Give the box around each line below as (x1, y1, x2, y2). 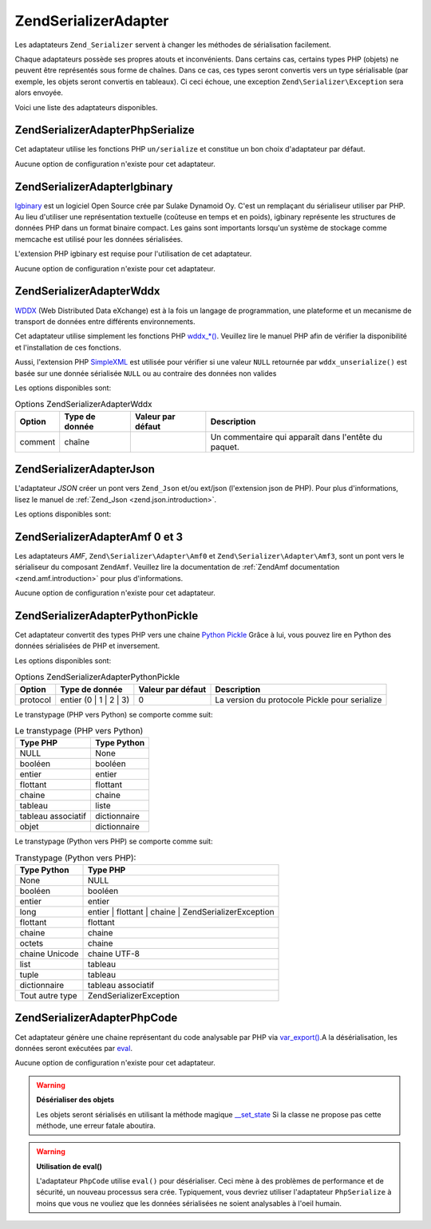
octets (19, 938, 44, 949)
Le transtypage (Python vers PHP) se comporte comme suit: (14, 836, 213, 846)
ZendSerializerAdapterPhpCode (14, 1011, 178, 1025)
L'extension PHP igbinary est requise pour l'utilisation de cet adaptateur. (14, 249, 252, 259)
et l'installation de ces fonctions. (14, 342, 121, 352)
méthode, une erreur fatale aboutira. (36, 1120, 156, 1130)
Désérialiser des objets (36, 1095, 115, 1105)
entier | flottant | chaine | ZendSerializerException (88, 907, 275, 918)
